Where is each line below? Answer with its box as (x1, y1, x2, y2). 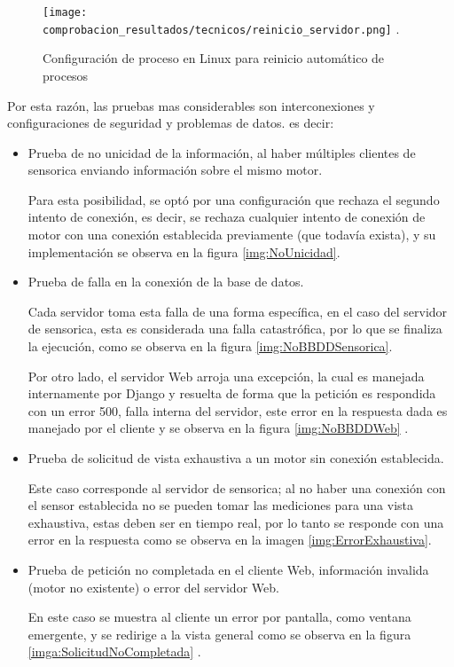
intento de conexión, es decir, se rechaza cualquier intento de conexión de (27, 208, 426, 226)
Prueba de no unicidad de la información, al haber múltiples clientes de (27, 143, 416, 161)
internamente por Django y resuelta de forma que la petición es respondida (27, 384, 436, 403)
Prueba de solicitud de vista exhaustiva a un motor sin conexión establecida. (27, 449, 444, 467)
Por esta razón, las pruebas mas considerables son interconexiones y (7, 96, 375, 114)
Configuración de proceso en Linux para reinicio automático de (43, 49, 385, 67)
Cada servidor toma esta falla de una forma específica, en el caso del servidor (27, 302, 448, 320)
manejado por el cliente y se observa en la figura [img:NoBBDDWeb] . (27, 419, 409, 437)
